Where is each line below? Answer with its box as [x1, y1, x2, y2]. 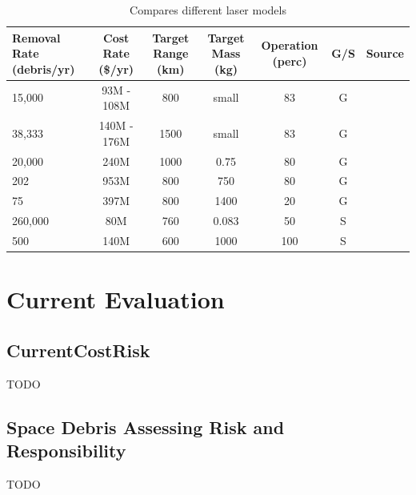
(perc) [272, 52, 307, 69]
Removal [12, 29, 61, 46]
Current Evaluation [6, 283, 225, 316]
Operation [261, 37, 318, 54]
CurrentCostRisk [6, 337, 150, 362]
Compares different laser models [130, 2, 286, 18]
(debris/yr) [12, 60, 75, 77]
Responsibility [6, 437, 126, 462]
